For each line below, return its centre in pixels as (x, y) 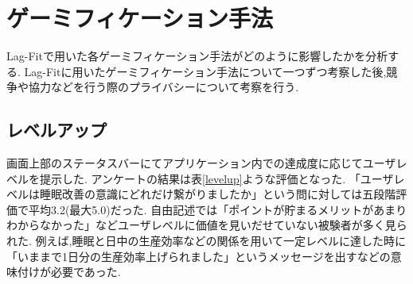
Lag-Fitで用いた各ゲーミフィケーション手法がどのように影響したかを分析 (197, 56)
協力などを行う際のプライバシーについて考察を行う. (164, 87)
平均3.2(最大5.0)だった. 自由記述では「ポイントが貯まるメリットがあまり (218, 209)
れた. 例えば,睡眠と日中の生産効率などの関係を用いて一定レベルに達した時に (206, 241)
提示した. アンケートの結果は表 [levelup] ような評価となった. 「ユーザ (216, 178)
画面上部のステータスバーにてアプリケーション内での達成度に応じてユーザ (201, 163)
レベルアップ (56, 130)
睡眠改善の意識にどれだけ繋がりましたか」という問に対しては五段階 (218, 194)
